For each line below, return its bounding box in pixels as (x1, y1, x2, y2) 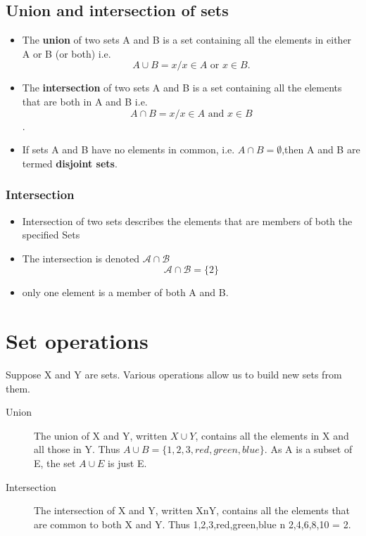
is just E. (108, 456, 147, 471)
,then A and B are (282, 142, 360, 157)
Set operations (6, 326, 149, 355)
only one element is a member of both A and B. (22, 285, 229, 300)
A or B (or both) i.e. (22, 46, 111, 60)
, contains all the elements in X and (195, 428, 349, 442)
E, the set (34, 456, 76, 471)
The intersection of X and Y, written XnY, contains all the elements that (34, 503, 351, 518)
